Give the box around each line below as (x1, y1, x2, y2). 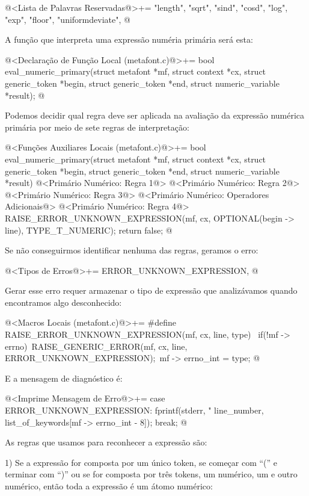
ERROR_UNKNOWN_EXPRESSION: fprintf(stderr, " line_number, (5, 404, 264, 417)
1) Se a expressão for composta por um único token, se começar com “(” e (5, 456, 278, 468)
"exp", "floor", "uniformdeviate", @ (5, 13, 130, 25)
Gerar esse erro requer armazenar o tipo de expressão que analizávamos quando (5, 284, 298, 297)
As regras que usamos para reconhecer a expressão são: (5, 436, 207, 448)
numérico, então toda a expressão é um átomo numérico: (5, 480, 213, 492)
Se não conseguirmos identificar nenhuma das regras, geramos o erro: (5, 244, 259, 256)
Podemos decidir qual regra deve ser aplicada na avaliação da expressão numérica (5, 109, 305, 122)
